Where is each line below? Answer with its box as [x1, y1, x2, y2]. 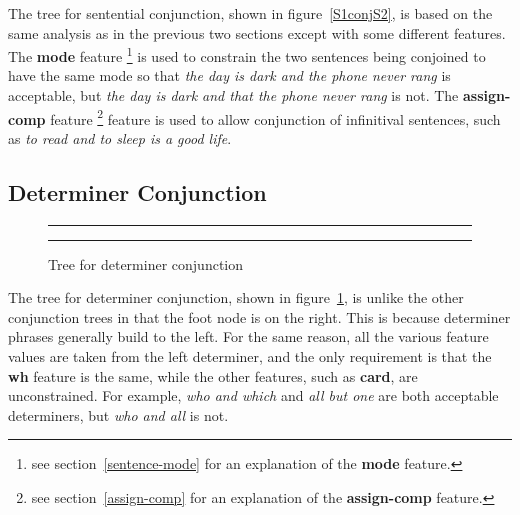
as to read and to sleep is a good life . [8, 127, 232, 148]
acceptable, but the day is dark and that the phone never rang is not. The [8, 85, 459, 106]
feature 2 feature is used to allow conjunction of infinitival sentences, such [50, 105, 501, 129]
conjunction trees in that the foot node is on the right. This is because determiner [8, 306, 511, 327]
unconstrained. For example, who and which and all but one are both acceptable [8, 385, 499, 406]
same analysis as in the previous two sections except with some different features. [8, 22, 506, 43]
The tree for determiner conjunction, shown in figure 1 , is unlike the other [8, 287, 464, 308]
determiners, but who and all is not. [8, 404, 229, 425]
